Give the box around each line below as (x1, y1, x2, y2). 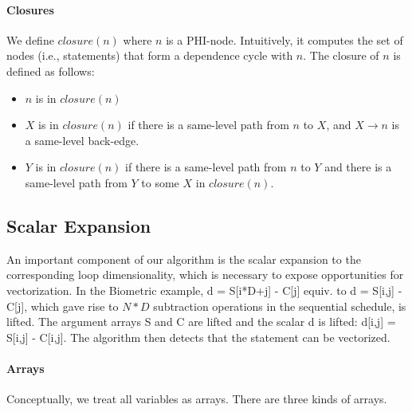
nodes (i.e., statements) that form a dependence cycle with (6, 47, 293, 64)
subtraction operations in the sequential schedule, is (153, 297, 406, 314)
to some (141, 174, 179, 190)
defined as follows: (6, 62, 95, 79)
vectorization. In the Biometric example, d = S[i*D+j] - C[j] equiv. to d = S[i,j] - (6, 281, 402, 298)
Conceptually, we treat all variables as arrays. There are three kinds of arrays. (6, 390, 387, 407)
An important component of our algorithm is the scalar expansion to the (6, 250, 361, 267)
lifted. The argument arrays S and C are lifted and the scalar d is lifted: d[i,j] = (6, 313, 396, 330)
